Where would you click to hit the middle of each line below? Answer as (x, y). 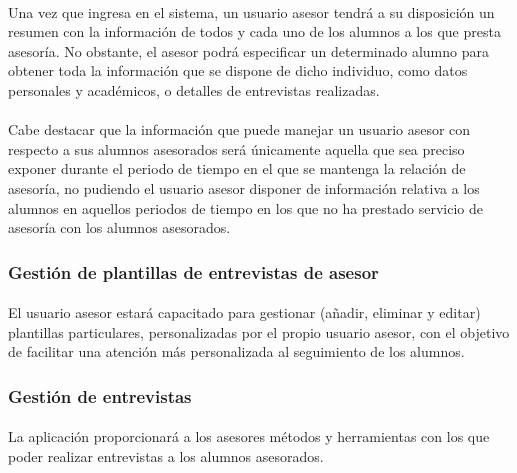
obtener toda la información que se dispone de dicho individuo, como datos (238, 70)
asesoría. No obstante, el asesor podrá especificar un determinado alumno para (248, 50)
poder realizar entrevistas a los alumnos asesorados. (166, 455)
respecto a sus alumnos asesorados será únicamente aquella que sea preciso (236, 148)
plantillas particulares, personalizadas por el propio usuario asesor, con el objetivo (259, 331)
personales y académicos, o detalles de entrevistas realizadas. (194, 89)
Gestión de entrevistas (100, 395)
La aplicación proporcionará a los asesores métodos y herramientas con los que (249, 436)
